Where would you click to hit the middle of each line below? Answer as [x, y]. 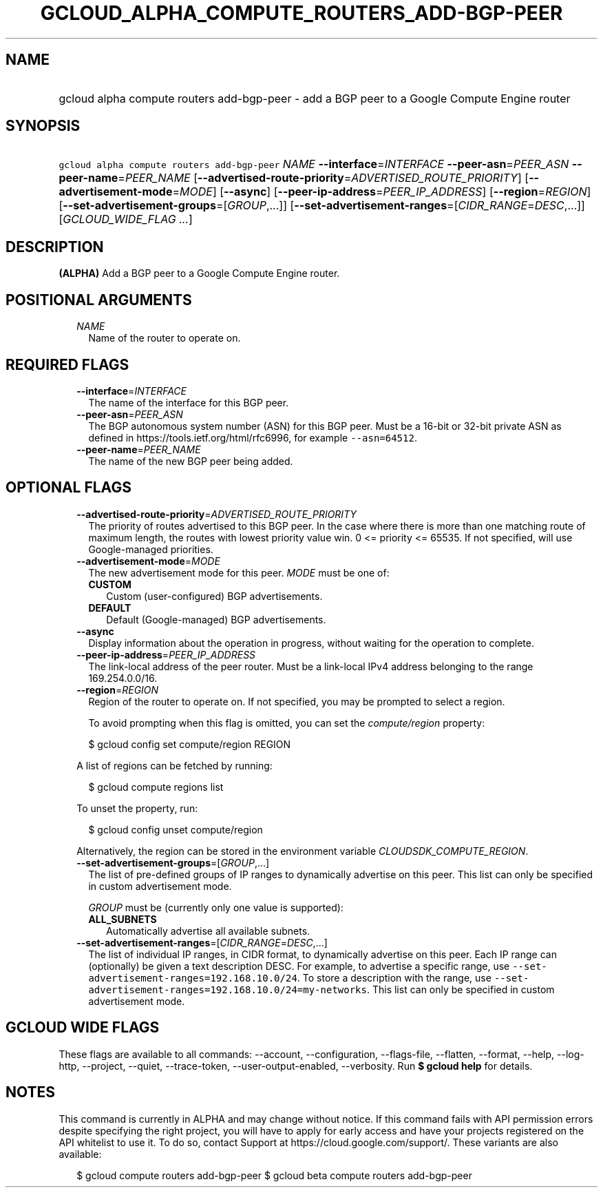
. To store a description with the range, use [394, 977]
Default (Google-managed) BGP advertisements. [216, 619]
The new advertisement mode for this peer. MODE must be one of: [239, 572]
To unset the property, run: [137, 808]
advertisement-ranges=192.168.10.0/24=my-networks [228, 989]
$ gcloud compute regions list [156, 787]
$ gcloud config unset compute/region [176, 829]
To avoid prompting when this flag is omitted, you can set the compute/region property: [287, 723]
